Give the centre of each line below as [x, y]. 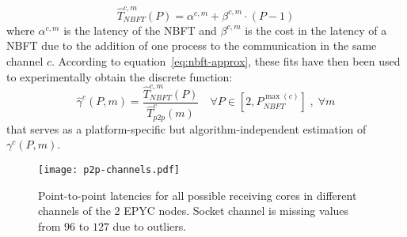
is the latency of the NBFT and [140, 30]
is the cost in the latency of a [316, 30]
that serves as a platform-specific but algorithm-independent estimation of [186, 128]
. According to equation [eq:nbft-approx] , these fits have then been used [226, 60]
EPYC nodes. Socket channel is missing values [236, 211]
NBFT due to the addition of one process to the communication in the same [192, 45]
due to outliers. [150, 226]
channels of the [74, 211]
